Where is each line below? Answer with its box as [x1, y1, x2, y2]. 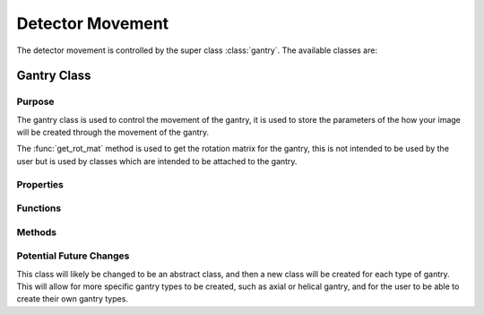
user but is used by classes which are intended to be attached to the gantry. [16, 155, 298, 166]
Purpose [16, 95, 55, 108]
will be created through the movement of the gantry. [16, 127, 210, 138]
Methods [16, 225, 57, 238]
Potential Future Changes [16, 249, 130, 262]
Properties [16, 178, 65, 190]
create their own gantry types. [16, 293, 129, 304]
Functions [16, 202, 62, 214]
